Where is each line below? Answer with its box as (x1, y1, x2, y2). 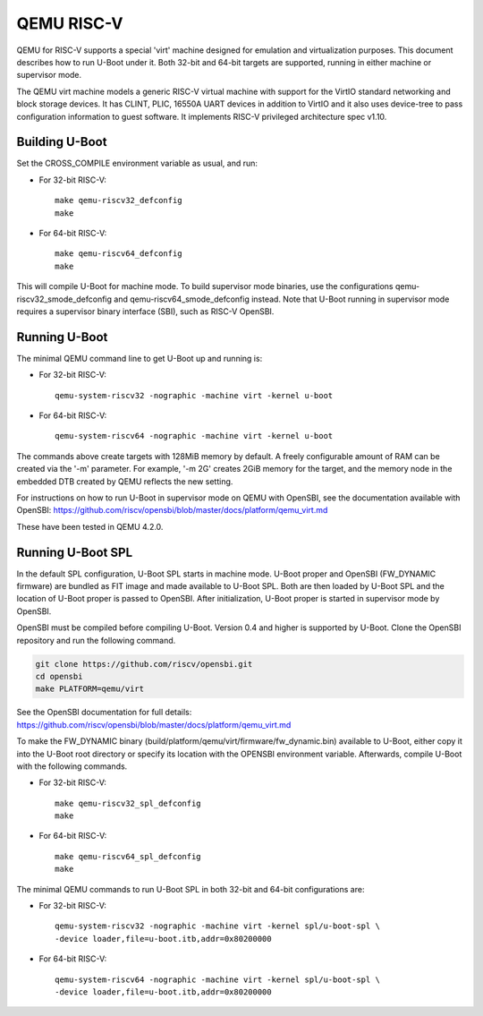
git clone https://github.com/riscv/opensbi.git (35, 659, 253, 669)
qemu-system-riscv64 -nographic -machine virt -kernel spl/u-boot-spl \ (55, 974, 380, 985)
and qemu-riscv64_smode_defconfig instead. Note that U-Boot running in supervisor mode (113, 294, 450, 304)
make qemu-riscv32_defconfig (55, 195, 182, 206)
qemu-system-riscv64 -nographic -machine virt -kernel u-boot (55, 431, 334, 441)
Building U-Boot (16, 134, 107, 149)
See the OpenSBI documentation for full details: (16, 707, 192, 718)
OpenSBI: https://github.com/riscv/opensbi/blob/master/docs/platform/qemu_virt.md (16, 505, 328, 516)
